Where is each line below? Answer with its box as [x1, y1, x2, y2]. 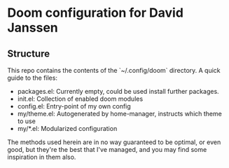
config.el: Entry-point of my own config [17, 102, 131, 110]
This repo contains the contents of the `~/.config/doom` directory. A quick [7, 66, 221, 74]
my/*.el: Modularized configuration [17, 125, 118, 132]
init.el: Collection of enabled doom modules [17, 94, 144, 103]
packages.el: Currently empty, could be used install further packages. [17, 87, 219, 95]
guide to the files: [7, 73, 58, 82]
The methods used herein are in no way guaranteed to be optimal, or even [7, 138, 221, 146]
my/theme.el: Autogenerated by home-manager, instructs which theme [17, 110, 222, 118]
